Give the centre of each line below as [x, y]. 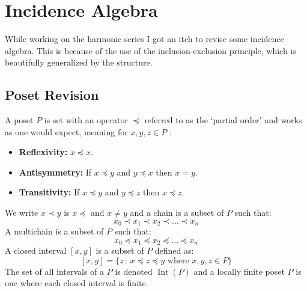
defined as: [174, 250]
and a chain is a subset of [177, 213]
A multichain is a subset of [54, 231]
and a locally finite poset [239, 271]
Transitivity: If [49, 192]
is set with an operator [86, 120]
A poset [19, 120]
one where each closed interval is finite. [77, 283]
